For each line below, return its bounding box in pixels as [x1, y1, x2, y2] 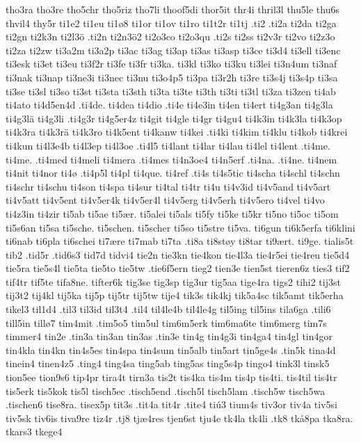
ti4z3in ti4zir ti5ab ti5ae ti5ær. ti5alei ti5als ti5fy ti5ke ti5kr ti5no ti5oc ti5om [6, 206, 339, 220]
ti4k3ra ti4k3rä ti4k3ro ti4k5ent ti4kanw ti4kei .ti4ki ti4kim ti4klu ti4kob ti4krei [6, 124, 348, 139]
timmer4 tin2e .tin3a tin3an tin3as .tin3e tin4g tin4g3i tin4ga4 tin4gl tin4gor [6, 329, 332, 344]
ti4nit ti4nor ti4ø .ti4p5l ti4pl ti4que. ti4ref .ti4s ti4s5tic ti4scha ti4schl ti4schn [6, 166, 340, 180]
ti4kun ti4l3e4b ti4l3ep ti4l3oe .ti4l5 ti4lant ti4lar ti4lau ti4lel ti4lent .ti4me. [6, 138, 330, 152]
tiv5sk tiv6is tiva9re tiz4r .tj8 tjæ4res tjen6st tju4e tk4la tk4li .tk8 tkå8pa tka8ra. [6, 410, 353, 425]
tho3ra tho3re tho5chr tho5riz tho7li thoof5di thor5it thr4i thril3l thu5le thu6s [6, 2, 339, 16]
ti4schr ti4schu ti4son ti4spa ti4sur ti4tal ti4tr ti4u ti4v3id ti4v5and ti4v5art [6, 179, 331, 193]
